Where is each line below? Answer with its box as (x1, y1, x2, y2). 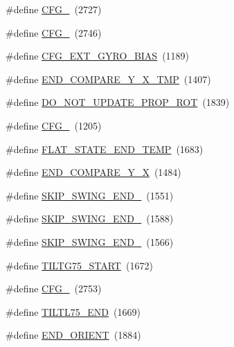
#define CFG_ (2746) (6, 25, 102, 39)
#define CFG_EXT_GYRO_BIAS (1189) (6, 48, 190, 63)
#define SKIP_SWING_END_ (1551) (6, 188, 174, 202)
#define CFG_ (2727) (6, 2, 102, 16)
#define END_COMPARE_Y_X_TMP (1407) (6, 71, 211, 86)
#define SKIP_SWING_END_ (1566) (6, 234, 174, 249)
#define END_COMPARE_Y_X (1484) (6, 165, 181, 179)
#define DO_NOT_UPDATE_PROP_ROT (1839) (6, 95, 230, 109)
